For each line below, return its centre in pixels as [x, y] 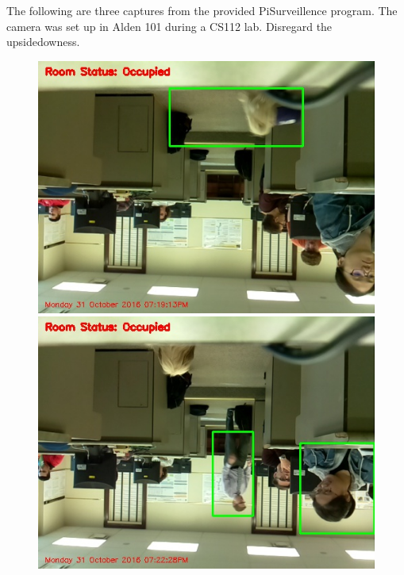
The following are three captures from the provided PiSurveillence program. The [202, 10]
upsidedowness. [43, 42]
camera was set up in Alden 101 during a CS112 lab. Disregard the [169, 26]
